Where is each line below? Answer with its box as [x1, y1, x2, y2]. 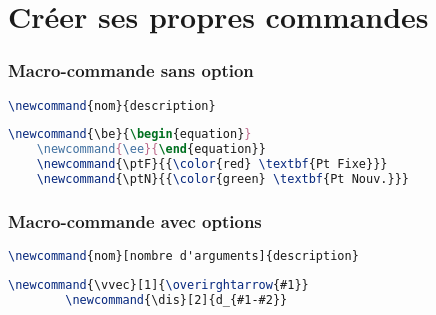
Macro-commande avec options [8, 208, 262, 233]
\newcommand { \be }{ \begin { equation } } [8, 127, 252, 142]
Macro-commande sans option [8, 58, 254, 83]
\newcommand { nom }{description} [8, 98, 216, 113]
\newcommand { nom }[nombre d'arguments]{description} [8, 249, 359, 264]
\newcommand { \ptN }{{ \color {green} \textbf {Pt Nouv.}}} [36, 172, 409, 187]
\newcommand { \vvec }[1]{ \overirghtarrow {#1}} [8, 278, 309, 293]
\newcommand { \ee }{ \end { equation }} [36, 142, 266, 157]
